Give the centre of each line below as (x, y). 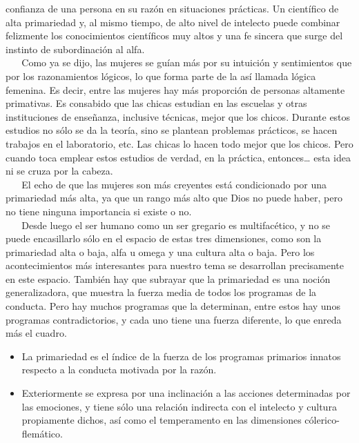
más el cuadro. (36, 333)
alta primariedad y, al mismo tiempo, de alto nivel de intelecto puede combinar (173, 22)
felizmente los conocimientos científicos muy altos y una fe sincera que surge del (174, 36)
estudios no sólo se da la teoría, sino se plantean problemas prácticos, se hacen (172, 130)
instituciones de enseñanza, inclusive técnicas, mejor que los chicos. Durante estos (178, 116)
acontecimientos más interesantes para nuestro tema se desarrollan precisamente (175, 265)
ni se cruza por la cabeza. (59, 171)
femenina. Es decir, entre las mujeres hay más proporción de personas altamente (175, 89)
